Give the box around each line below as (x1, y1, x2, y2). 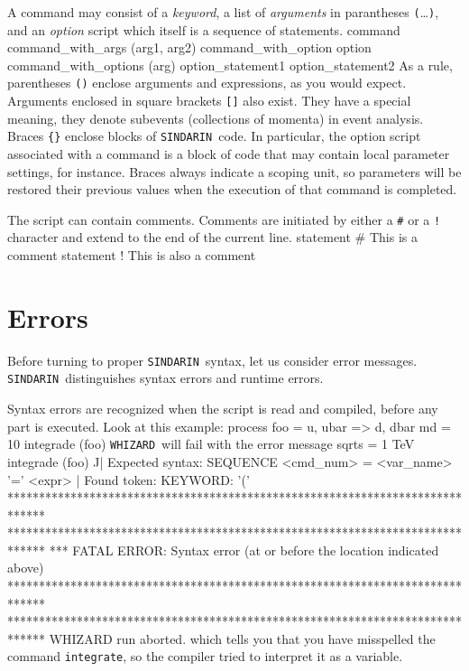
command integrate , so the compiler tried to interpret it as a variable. (7, 647, 403, 666)
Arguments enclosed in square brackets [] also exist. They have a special (7, 91, 411, 110)
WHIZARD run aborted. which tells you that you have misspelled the (49, 629, 436, 648)
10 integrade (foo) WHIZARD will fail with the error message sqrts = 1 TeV (7, 434, 415, 453)
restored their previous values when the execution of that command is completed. (7, 180, 457, 199)
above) (7, 558, 44, 577)
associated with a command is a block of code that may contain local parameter (7, 144, 450, 163)
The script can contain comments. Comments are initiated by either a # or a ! (7, 210, 441, 228)
